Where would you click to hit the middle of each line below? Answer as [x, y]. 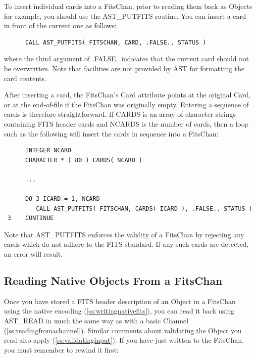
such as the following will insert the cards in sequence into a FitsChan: [111, 133]
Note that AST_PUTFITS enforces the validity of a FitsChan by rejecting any [124, 234]
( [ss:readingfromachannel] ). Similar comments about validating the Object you [123, 330]
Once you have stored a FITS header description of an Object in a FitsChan [120, 301]
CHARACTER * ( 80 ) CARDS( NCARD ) [84, 160]
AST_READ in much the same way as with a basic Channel [96, 321]
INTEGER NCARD [48, 151]
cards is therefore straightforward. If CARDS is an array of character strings [120, 114]
